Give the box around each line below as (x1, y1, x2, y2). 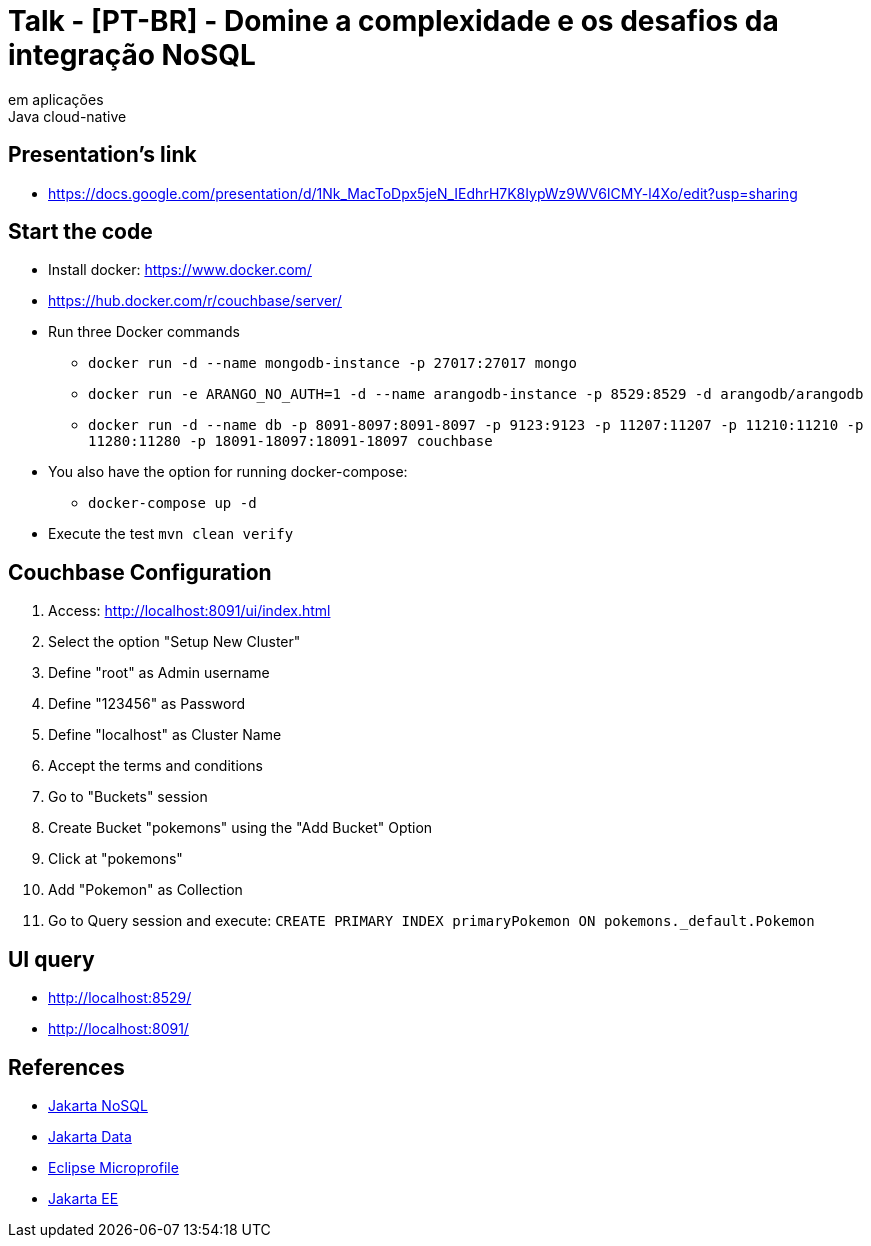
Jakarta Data (48, 1127, 132, 1145)
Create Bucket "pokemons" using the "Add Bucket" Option (48, 819, 433, 837)
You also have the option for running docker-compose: (48, 463, 408, 481)
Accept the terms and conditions (48, 757, 263, 775)
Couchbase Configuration (8, 559, 272, 585)
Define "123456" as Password (48, 695, 246, 713)
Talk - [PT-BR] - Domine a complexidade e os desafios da (8, 4, 779, 38)
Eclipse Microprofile (48, 1158, 179, 1176)
